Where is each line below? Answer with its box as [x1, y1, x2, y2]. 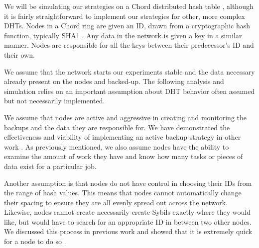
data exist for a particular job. [4, 161, 97, 171]
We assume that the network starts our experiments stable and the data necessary [4, 66, 255, 77]
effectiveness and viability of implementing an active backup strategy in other [4, 132, 241, 142]
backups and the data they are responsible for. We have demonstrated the [4, 122, 230, 132]
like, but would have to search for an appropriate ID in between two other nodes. [4, 216, 252, 227]
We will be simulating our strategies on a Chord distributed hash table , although [4, 1, 254, 11]
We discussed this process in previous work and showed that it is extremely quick [4, 226, 253, 237]
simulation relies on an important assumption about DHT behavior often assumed [4, 85, 255, 96]
